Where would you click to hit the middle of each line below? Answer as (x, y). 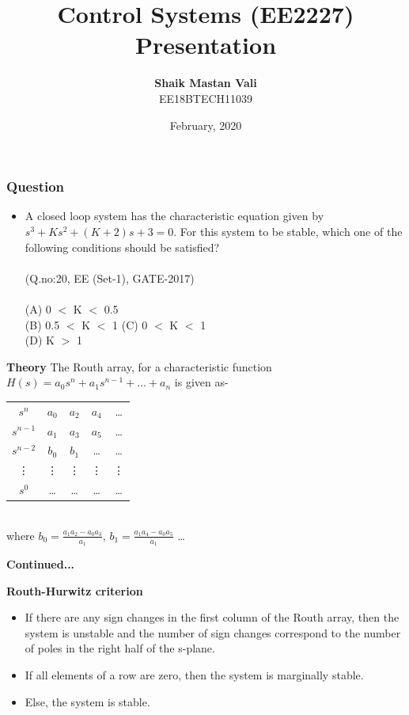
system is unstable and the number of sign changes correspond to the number (213, 632)
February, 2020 (206, 125)
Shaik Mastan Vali (206, 83)
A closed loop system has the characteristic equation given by (174, 216)
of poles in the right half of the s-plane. (120, 648)
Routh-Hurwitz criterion (75, 590)
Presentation (206, 45)
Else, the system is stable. (87, 701)
